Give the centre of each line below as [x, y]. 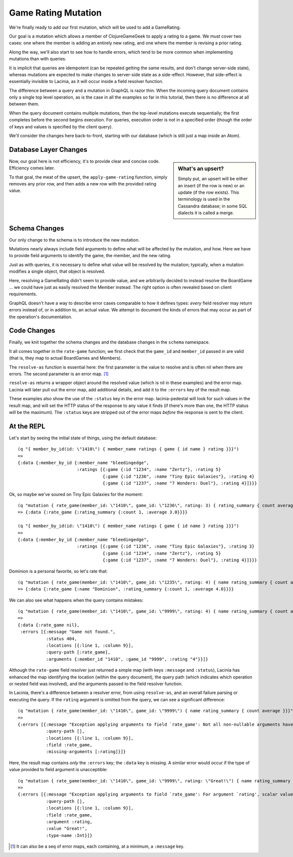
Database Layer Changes [48, 150]
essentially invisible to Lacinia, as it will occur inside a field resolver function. [86, 82]
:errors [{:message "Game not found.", [68, 632]
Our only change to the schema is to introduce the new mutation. [74, 240]
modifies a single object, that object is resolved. [57, 271]
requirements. [23, 294]
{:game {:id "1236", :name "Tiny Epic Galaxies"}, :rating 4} [179, 476]
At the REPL [27, 426]
